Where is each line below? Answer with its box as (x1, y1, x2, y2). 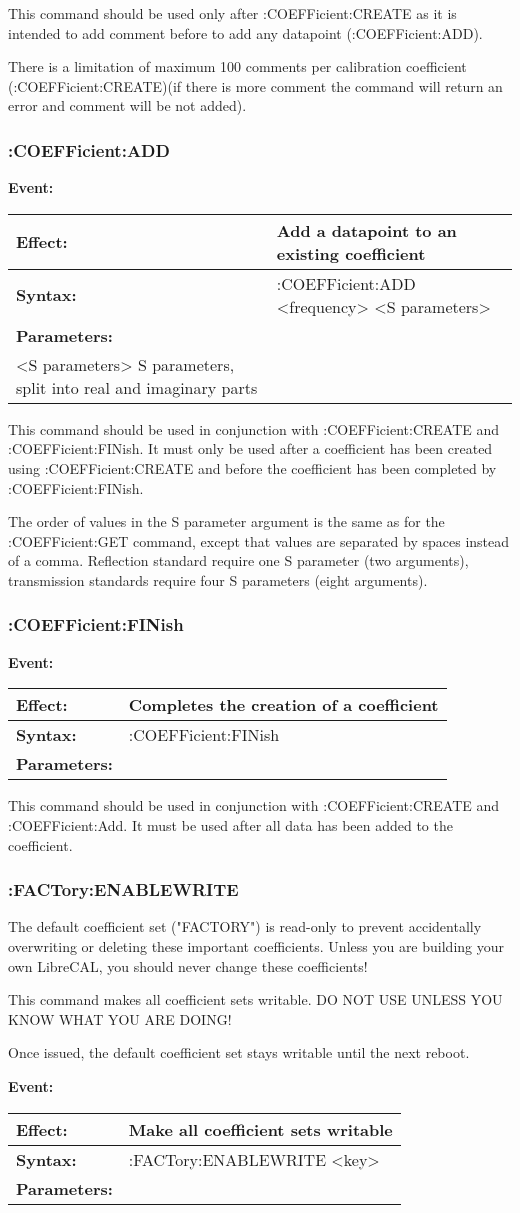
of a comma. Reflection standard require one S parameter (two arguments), (8, 550, 469, 571)
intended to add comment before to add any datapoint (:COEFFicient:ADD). (8, 22, 483, 43)
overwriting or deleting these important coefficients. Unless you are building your (8, 935, 504, 956)
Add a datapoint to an (276, 218, 457, 242)
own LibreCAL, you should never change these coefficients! (8, 955, 368, 976)
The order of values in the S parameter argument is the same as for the (8, 511, 445, 532)
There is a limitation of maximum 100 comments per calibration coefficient (8, 56, 467, 77)
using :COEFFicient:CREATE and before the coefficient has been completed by (8, 457, 497, 478)
